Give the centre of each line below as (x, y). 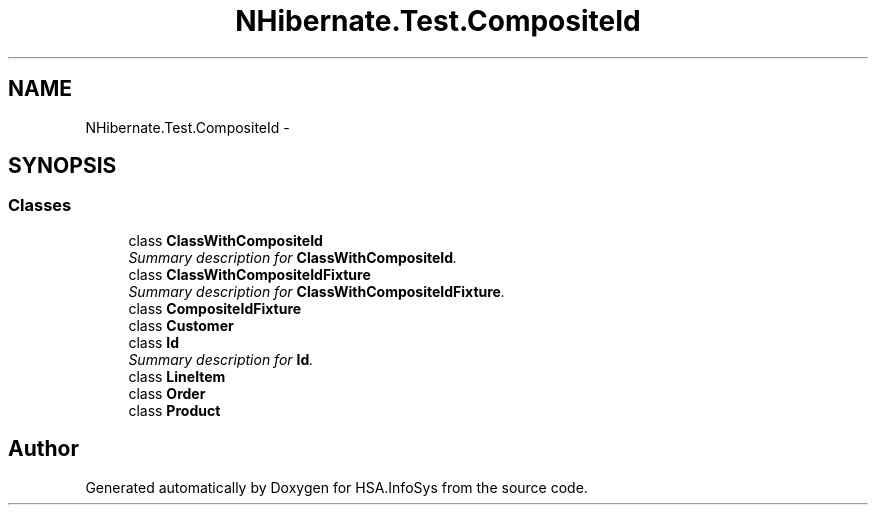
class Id (154, 342)
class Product (174, 410)
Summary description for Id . (221, 359)
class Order (167, 393)
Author (43, 449)
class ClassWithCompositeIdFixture (249, 274)
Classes (40, 205)
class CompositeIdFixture (215, 308)
